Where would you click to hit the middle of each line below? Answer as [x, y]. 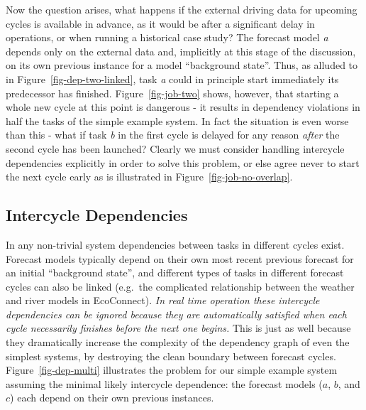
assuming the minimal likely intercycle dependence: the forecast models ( [164, 383]
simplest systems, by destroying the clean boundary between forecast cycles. [171, 356]
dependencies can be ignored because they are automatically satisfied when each [176, 314]
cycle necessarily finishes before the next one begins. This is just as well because [178, 328]
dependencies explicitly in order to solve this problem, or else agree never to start [183, 162]
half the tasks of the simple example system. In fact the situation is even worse [177, 120]
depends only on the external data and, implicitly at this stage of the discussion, [181, 51]
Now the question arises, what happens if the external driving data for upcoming [182, 9]
